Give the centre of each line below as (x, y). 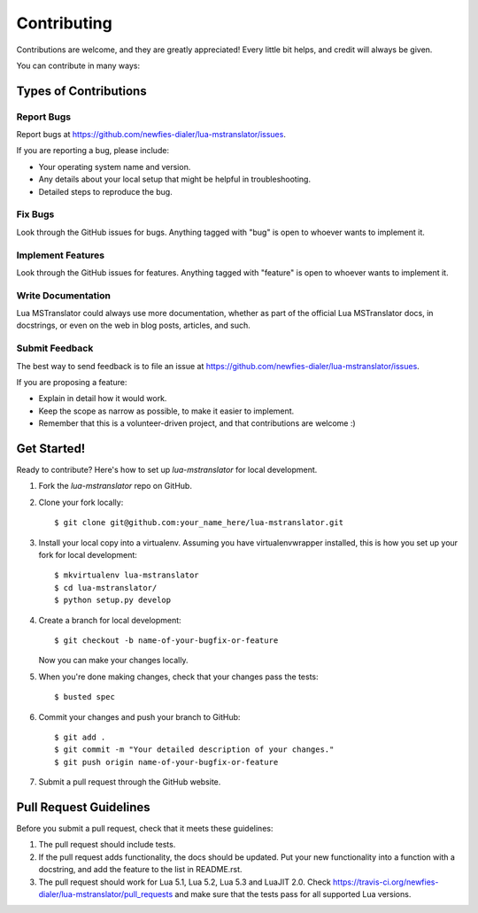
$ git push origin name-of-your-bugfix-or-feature (166, 762)
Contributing (64, 23)
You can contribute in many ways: (78, 66)
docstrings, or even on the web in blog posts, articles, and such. (134, 325)
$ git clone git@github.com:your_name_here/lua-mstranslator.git (199, 523)
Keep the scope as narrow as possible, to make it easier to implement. (166, 411)
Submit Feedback (55, 348)
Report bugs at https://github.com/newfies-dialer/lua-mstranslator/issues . (151, 135)
